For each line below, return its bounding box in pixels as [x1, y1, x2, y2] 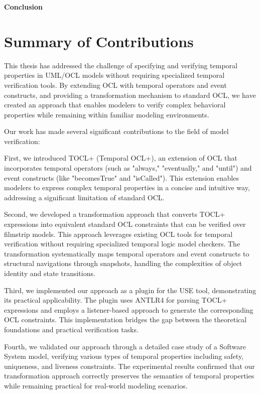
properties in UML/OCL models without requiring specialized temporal [4, 70, 225, 80]
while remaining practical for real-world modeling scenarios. [4, 380, 188, 390]
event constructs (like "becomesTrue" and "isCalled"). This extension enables [4, 172, 239, 183]
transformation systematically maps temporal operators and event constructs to [4, 248, 249, 258]
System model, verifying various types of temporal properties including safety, [4, 351, 244, 361]
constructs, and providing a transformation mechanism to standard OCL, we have [4, 89, 256, 100]
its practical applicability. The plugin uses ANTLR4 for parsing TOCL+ [4, 295, 227, 305]
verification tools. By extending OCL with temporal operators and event [4, 79, 227, 90]
